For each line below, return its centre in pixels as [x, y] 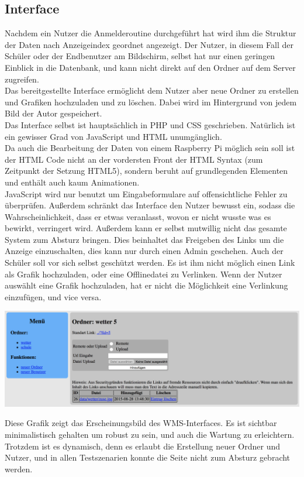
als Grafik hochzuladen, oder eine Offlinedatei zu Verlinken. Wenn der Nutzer [144, 274]
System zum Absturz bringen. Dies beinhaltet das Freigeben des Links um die [144, 239]
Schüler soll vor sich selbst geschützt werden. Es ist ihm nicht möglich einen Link [150, 262]
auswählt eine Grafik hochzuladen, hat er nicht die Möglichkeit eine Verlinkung [146, 285]
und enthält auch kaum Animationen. [72, 182]
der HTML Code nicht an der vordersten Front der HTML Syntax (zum [134, 159]
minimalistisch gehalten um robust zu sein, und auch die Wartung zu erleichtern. [150, 435]
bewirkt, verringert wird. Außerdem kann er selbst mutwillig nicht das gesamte [146, 228]
